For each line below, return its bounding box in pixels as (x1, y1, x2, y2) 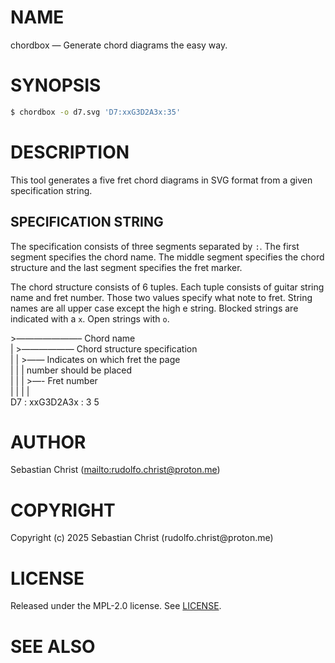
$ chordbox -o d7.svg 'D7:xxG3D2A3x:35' (10, 107, 182, 117)
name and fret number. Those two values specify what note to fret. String (10, 291, 313, 303)
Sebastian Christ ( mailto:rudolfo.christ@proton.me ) (10, 464, 221, 476)
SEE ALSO (10, 635, 96, 658)
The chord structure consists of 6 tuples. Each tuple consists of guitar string (10, 281, 325, 293)
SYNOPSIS (10, 74, 102, 97)
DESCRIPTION (10, 141, 130, 163)
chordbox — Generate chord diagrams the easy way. (10, 39, 228, 51)
